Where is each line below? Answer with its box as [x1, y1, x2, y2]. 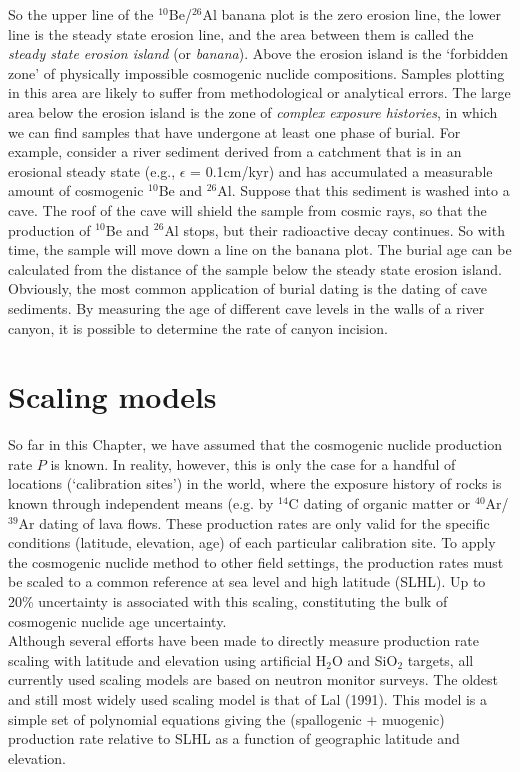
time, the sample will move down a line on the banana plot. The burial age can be [8, 239, 512, 260]
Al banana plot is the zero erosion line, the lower [202, 4, 502, 24]
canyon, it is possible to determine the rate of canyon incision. [8, 317, 388, 338]
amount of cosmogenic [8, 180, 144, 201]
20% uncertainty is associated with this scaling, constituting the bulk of [8, 590, 448, 611]
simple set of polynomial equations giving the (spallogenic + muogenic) [8, 708, 445, 729]
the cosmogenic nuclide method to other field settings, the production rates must [8, 551, 504, 572]
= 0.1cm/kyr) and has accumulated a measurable [190, 160, 493, 181]
